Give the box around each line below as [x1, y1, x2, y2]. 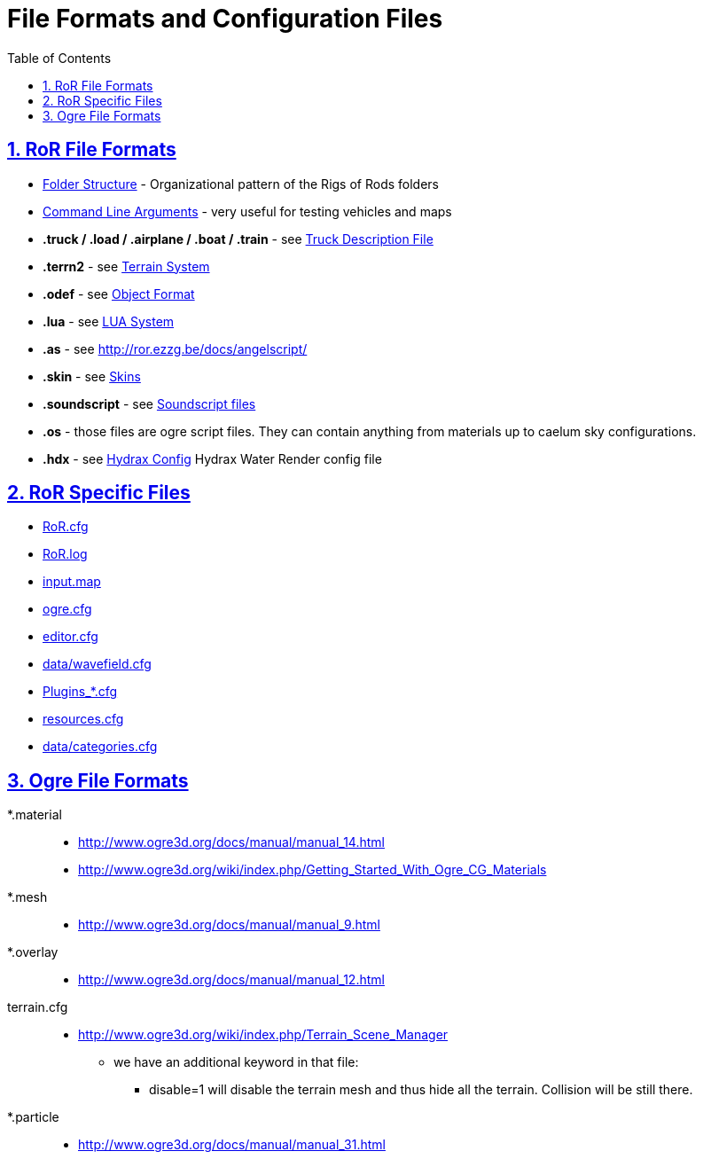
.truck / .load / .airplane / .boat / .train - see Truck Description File [43, 231, 434, 247]
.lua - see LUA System [43, 313, 175, 329]
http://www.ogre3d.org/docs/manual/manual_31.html [78, 1137, 386, 1153]
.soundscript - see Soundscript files [43, 395, 256, 411]
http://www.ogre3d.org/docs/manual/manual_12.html [78, 972, 385, 988]
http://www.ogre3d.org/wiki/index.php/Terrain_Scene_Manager [78, 1027, 449, 1043]
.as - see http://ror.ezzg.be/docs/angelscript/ [43, 341, 308, 356]
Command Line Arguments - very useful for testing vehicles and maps [43, 203, 452, 219]
